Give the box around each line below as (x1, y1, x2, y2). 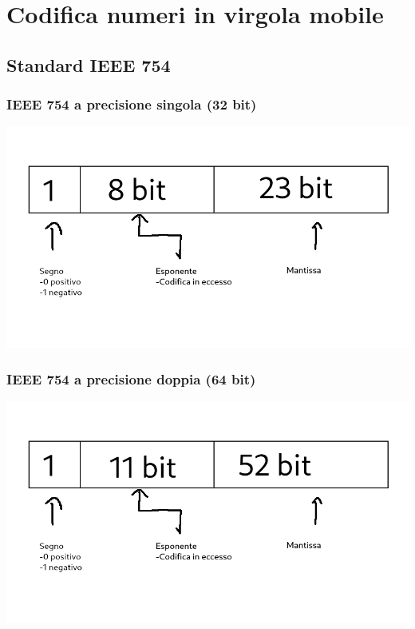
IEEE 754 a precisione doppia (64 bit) (6, 368, 256, 388)
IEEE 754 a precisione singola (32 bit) (6, 94, 257, 114)
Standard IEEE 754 (6, 52, 171, 77)
